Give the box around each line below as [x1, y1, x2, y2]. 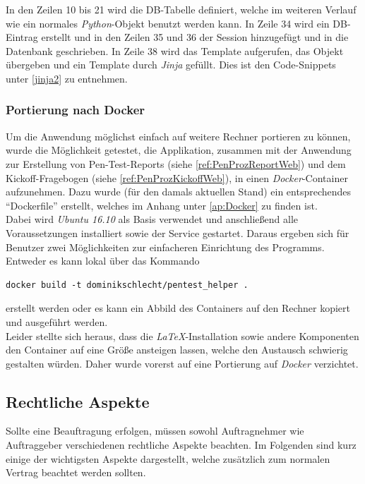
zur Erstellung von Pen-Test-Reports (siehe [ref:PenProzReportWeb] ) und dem [6, 156, 346, 171]
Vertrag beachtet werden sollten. [6, 465, 146, 480]
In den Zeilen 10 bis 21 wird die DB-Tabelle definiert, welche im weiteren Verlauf [6, 2, 357, 16]
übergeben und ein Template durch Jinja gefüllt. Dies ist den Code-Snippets [6, 57, 336, 72]
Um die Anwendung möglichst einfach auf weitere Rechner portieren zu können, [6, 128, 351, 143]
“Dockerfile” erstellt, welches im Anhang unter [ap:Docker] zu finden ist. [6, 198, 318, 212]
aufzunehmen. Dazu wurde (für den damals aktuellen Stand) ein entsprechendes [6, 184, 352, 199]
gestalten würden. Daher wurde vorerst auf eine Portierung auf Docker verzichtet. [6, 356, 359, 370]
